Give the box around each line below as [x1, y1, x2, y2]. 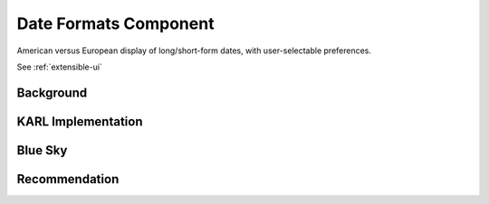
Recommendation [16, 172, 120, 187]
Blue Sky [16, 143, 68, 158]
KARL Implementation [16, 114, 143, 129]
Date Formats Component [16, 14, 215, 33]
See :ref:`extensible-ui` [16, 61, 103, 72]
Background [16, 85, 88, 100]
